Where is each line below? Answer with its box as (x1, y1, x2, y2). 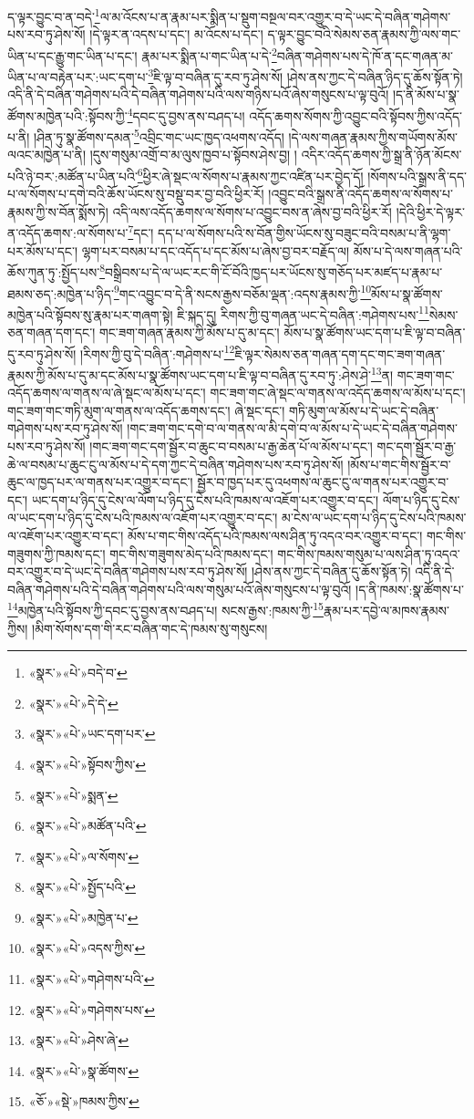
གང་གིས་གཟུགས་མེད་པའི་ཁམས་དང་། (109, 544, 273, 563)
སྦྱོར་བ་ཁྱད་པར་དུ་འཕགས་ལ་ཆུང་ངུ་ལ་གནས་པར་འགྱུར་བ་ (197, 472, 449, 492)
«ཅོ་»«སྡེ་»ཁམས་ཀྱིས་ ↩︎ (28, 1092, 139, 1111)
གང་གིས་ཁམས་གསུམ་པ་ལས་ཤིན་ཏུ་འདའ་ (277, 544, 460, 563)
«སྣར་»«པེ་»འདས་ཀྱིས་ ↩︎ (28, 938, 146, 958)
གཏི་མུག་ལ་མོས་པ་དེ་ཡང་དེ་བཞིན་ (289, 400, 439, 420)
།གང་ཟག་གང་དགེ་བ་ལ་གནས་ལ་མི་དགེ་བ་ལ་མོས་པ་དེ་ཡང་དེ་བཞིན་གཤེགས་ (127, 419, 458, 438)
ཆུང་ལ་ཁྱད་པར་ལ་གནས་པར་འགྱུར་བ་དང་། (7, 472, 193, 492)
